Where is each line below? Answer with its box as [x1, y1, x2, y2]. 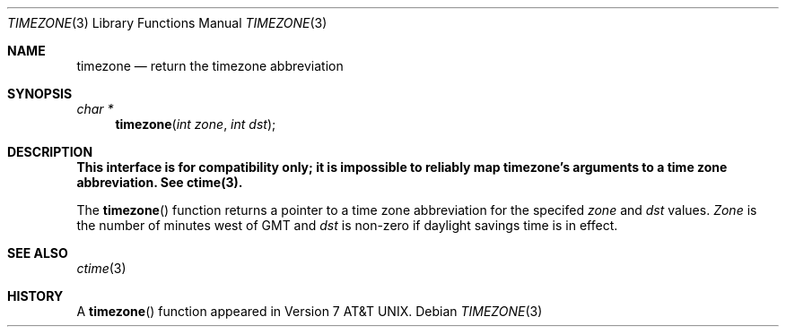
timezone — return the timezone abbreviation [76, 58, 344, 73]
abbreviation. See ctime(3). [76, 175, 243, 190]
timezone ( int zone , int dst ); [115, 116, 276, 132]
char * [76, 101, 114, 116]
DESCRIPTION [7, 144, 93, 159]
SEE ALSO [7, 245, 68, 261]
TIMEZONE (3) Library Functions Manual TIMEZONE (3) [7, 15, 327, 30]
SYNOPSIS [7, 86, 73, 101]
